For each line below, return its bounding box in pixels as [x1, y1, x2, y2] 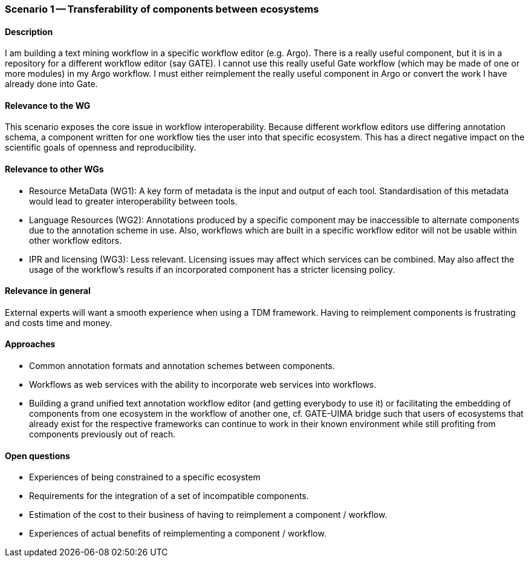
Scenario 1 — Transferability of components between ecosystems [5, 3, 319, 15]
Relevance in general [5, 286, 91, 296]
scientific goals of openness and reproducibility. [5, 142, 196, 153]
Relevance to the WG [5, 100, 91, 111]
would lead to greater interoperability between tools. [29, 195, 238, 206]
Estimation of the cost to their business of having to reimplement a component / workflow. [29, 509, 388, 520]
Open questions [5, 450, 70, 461]
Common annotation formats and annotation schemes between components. [29, 361, 335, 371]
